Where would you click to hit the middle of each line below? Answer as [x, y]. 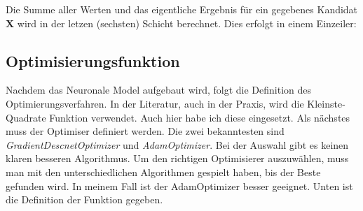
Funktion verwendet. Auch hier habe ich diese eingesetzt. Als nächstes [200, 117]
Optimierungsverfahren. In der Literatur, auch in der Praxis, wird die [155, 103]
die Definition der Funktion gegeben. [84, 199]
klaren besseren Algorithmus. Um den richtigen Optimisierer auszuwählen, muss [177, 158]
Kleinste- [326, 103]
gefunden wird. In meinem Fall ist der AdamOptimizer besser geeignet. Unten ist [179, 185]
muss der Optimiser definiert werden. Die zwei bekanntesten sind [145, 131]
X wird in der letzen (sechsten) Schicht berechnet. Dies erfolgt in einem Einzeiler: [181, 23]
